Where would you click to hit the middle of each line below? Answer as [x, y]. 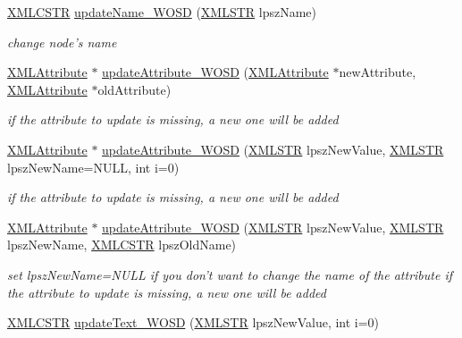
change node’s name [62, 42]
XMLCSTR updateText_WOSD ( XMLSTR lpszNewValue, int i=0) [193, 322]
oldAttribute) [134, 89]
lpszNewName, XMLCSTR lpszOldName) [122, 245]
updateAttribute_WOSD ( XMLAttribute [215, 72]
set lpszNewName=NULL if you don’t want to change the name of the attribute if [230, 274]
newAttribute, [378, 72]
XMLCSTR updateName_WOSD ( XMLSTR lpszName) [162, 12]
